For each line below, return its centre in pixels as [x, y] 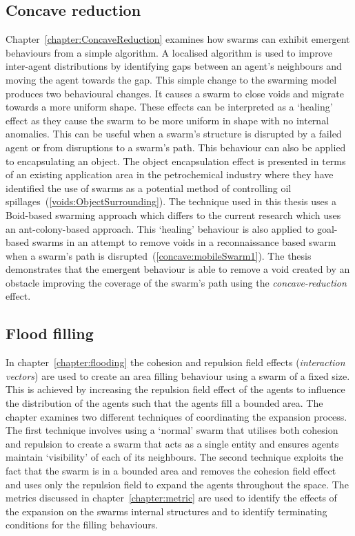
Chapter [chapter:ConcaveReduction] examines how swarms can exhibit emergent [178, 39]
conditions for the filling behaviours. [82, 525]
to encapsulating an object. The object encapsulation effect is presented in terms [176, 161]
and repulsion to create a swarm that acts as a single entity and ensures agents [172, 443]
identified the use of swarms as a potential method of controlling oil [149, 188]
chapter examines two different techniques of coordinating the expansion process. [176, 416]
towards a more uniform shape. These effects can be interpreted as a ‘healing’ [169, 107]
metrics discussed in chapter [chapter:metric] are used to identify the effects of [171, 498]
